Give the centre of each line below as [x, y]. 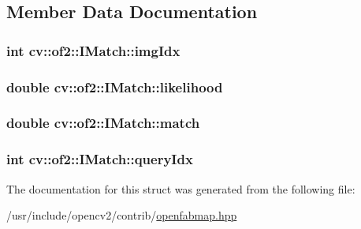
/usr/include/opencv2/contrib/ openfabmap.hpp [122, 215]
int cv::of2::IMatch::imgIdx [93, 50]
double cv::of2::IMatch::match [103, 123]
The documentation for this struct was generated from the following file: [181, 188]
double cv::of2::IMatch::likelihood [115, 86]
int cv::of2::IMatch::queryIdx [100, 159]
